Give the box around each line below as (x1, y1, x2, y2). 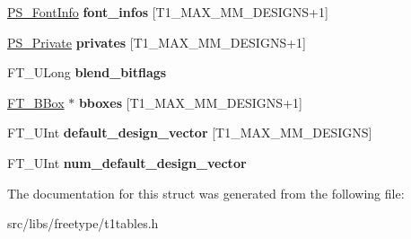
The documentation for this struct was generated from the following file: (7, 183, 405, 202)
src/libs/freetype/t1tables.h (7, 214, 159, 233)
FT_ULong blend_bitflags (7, 63, 167, 82)
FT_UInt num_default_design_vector (7, 153, 247, 172)
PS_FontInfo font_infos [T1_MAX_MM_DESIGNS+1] (7, 3, 328, 21)
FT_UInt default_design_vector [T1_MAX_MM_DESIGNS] (7, 123, 372, 142)
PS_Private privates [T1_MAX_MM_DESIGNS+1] (7, 32, 306, 51)
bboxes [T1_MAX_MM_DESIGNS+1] (78, 93, 302, 111)
